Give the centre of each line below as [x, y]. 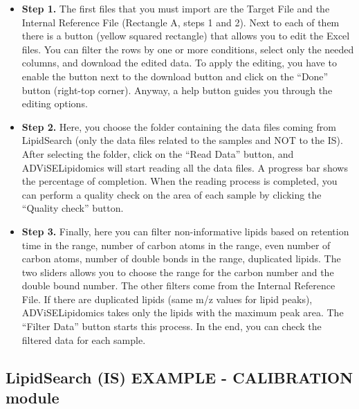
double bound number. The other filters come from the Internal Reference [178, 285]
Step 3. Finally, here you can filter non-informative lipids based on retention [185, 231]
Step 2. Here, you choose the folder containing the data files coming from [179, 126]
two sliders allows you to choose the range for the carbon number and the [178, 272]
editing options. [55, 103]
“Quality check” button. [73, 208]
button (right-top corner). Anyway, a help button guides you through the [177, 90]
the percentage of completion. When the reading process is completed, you [179, 181]
